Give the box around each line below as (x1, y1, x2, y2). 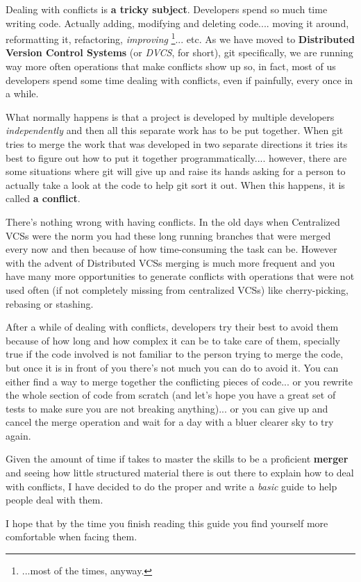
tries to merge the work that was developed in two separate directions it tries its (6, 137, 348, 151)
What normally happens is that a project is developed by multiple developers (6, 109, 335, 124)
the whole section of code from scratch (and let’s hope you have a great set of (6, 388, 336, 402)
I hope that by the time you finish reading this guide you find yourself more (6, 515, 328, 530)
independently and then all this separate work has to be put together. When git (6, 123, 344, 138)
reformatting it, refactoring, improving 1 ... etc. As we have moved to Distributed (6, 30, 355, 46)
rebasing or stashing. (6, 296, 94, 310)
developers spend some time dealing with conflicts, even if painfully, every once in (6, 72, 353, 87)
